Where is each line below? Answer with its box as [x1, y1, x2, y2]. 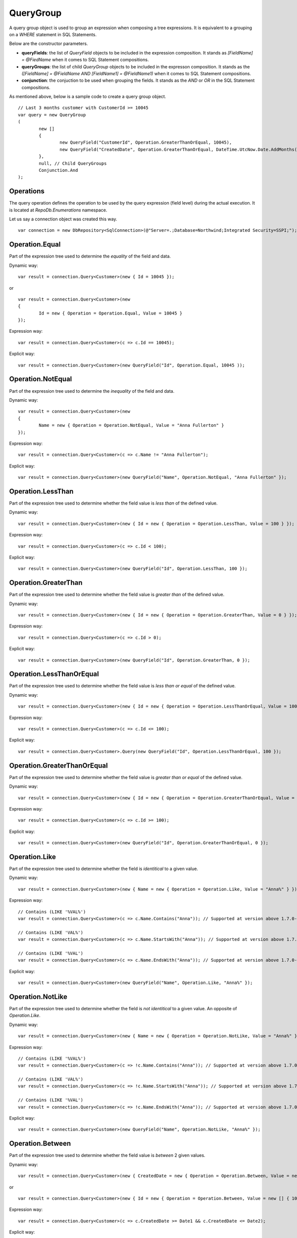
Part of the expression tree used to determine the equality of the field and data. [9, 253, 171, 259]
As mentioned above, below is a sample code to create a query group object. [9, 94, 166, 100]
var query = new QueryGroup [18, 112, 86, 117]
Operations [9, 187, 45, 196]
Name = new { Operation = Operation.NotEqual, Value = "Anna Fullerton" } [39, 422, 224, 428]
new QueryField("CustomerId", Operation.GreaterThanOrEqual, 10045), [59, 140, 232, 146]
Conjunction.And [39, 167, 78, 173]
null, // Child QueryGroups [39, 160, 107, 166]
